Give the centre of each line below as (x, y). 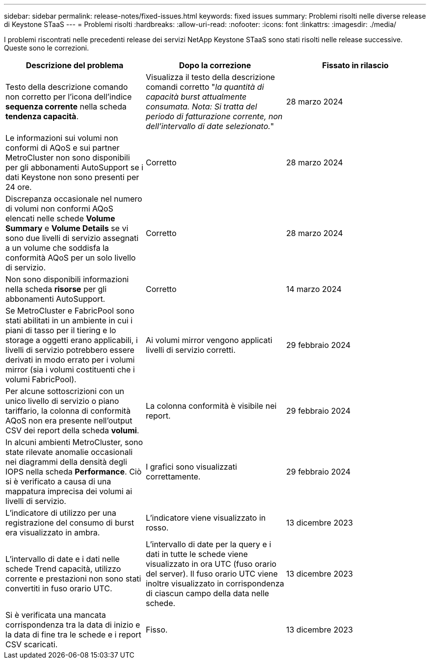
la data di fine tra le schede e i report (73, 635)
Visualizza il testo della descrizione (210, 77)
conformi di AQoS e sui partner (63, 148)
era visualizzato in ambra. (53, 532)
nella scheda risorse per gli (56, 289)
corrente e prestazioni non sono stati (73, 579)
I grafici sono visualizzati (191, 467)
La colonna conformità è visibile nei (211, 406)
